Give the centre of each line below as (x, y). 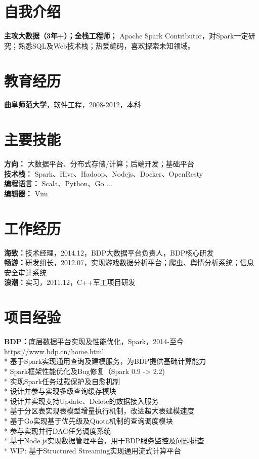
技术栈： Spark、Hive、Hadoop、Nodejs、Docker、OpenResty (104, 173)
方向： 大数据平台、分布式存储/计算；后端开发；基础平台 (99, 164)
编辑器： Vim (26, 193)
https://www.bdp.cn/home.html (54, 351)
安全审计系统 (25, 272)
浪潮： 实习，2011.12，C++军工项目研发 (70, 282)
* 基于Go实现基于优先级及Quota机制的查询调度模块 (89, 420)
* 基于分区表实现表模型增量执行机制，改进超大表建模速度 (99, 411)
